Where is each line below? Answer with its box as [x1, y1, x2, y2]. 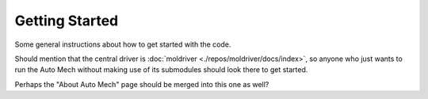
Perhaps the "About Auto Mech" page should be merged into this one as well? [14, 79, 269, 89]
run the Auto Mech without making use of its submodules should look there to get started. [14, 65, 308, 74]
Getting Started [14, 12, 119, 29]
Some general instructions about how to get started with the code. [14, 40, 231, 49]
